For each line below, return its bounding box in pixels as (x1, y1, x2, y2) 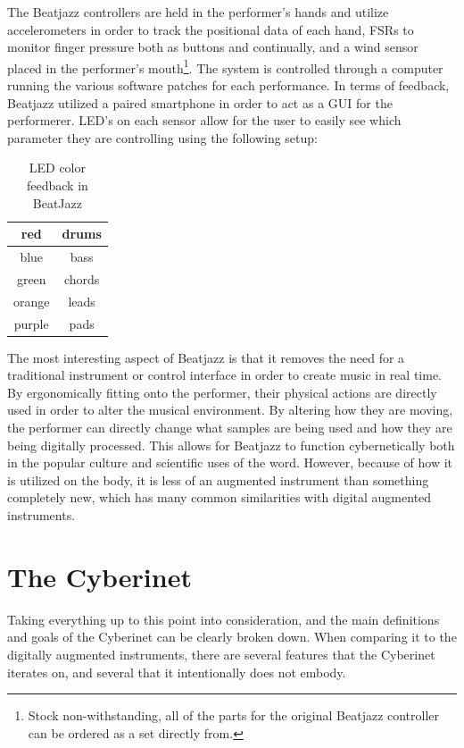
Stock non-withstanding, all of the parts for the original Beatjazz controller (28, 706, 440, 725)
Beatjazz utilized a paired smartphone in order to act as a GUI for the (7, 93, 393, 112)
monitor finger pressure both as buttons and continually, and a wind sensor (7, 38, 418, 56)
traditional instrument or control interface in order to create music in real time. (7, 366, 443, 384)
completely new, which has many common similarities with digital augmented (7, 488, 432, 507)
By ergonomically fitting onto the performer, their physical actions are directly (7, 382, 437, 401)
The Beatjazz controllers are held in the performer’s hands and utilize (7, 3, 389, 21)
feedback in (26, 176, 88, 194)
